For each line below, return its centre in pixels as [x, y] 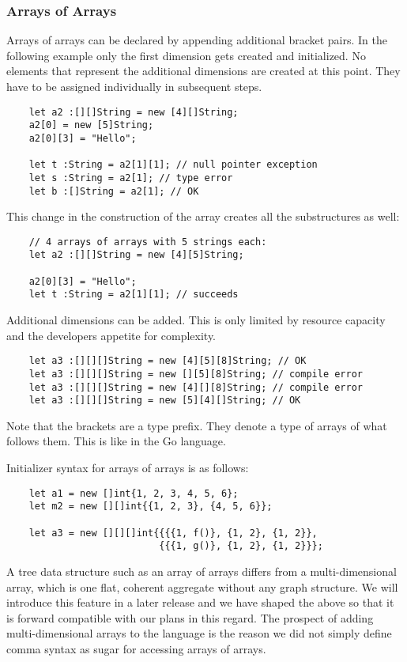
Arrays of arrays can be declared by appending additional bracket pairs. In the [197, 40]
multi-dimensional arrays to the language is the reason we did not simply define [199, 633]
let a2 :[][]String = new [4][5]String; [136, 255]
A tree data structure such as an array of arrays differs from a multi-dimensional [202, 571]
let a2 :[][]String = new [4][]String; [134, 112]
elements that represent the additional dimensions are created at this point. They [203, 71]
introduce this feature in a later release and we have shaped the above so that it [200, 602]
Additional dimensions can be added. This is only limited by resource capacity [196, 320]
